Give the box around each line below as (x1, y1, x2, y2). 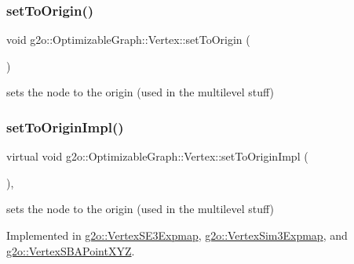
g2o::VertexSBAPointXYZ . (6, 242, 135, 259)
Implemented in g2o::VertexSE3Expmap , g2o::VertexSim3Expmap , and (6, 227, 348, 243)
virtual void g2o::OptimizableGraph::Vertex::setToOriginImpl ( (6, 148, 308, 165)
